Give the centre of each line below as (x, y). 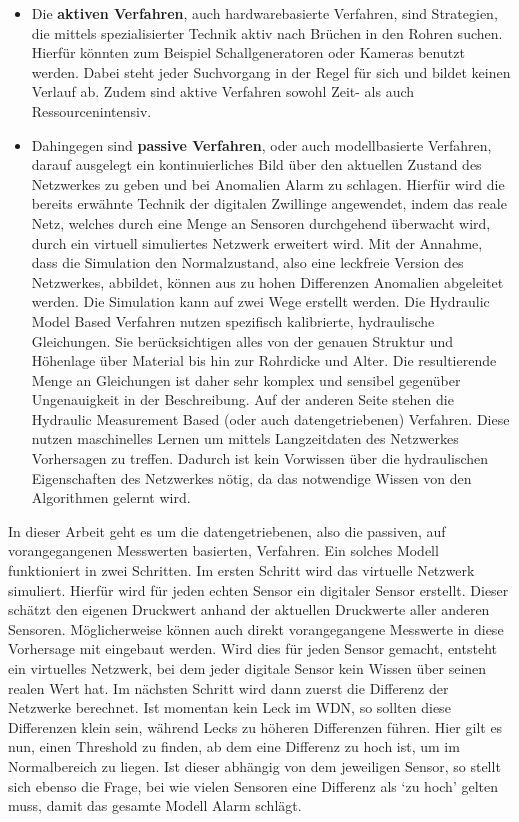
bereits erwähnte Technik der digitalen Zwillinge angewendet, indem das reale (269, 203)
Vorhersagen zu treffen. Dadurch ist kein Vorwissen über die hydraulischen (260, 458)
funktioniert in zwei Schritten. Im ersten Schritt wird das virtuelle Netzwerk (241, 570)
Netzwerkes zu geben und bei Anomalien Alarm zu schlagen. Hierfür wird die (268, 183)
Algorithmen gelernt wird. (111, 497)
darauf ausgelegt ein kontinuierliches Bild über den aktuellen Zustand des (256, 164)
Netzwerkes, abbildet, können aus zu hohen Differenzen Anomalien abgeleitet (267, 281)
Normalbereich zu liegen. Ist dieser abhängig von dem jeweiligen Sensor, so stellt (254, 765)
